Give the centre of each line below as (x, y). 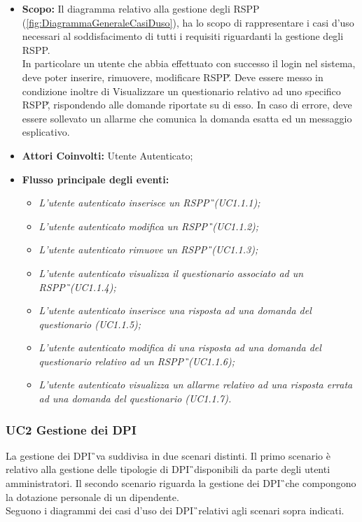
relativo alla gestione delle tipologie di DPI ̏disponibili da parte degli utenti (168, 469)
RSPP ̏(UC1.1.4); (77, 287)
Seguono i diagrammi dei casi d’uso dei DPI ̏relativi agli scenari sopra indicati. (175, 510)
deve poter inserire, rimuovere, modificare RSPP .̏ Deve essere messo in (173, 77)
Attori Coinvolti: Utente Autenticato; (107, 155)
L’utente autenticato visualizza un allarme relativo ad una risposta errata (196, 385)
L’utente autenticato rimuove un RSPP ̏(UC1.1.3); (148, 249)
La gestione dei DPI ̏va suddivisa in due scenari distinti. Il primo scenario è (168, 455)
